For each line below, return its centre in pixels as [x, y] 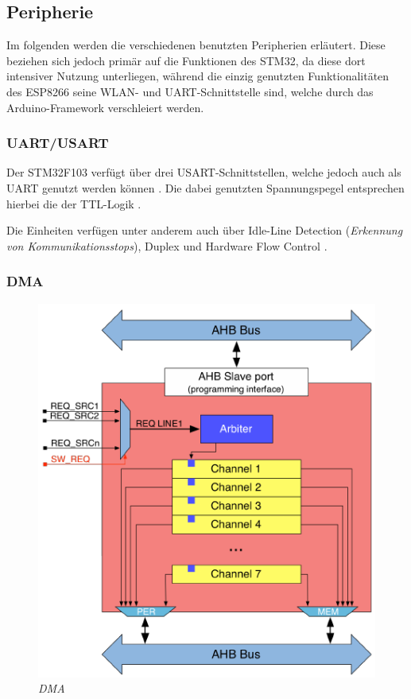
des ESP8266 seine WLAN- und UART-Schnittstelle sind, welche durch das [190, 91]
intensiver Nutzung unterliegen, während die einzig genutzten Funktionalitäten [198, 76]
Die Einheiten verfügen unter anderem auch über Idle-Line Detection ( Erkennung [205, 230]
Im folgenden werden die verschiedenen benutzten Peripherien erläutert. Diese [196, 45]
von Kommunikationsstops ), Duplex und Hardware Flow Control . [167, 245]
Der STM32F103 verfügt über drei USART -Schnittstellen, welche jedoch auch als [204, 172]
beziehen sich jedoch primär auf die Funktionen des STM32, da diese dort [186, 60]
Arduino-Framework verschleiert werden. [105, 107]
